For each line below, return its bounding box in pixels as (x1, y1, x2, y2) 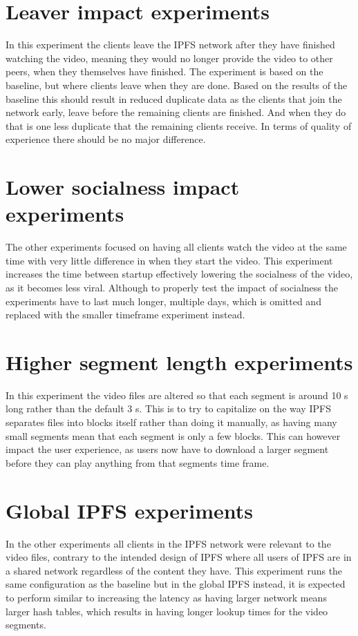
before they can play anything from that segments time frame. (6, 455, 270, 470)
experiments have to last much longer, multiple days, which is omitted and (6, 293, 321, 308)
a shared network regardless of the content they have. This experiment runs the (6, 563, 343, 577)
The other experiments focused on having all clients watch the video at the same (6, 240, 347, 254)
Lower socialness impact (6, 173, 240, 201)
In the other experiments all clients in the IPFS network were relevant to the (6, 536, 331, 550)
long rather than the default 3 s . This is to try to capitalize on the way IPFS (6, 401, 331, 416)
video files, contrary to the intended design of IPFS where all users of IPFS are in (6, 550, 352, 564)
